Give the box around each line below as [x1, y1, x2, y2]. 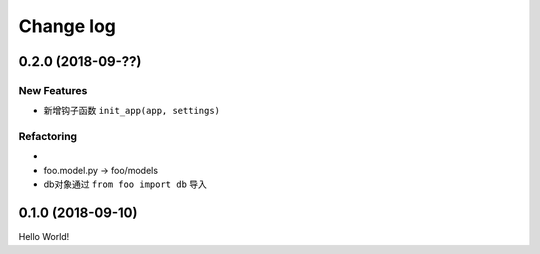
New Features [18, 83, 88, 97]
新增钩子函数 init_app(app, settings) [43, 105, 220, 117]
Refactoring [18, 130, 78, 144]
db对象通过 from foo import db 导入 [43, 178, 207, 190]
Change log [18, 15, 117, 37]
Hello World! [18, 231, 70, 243]
